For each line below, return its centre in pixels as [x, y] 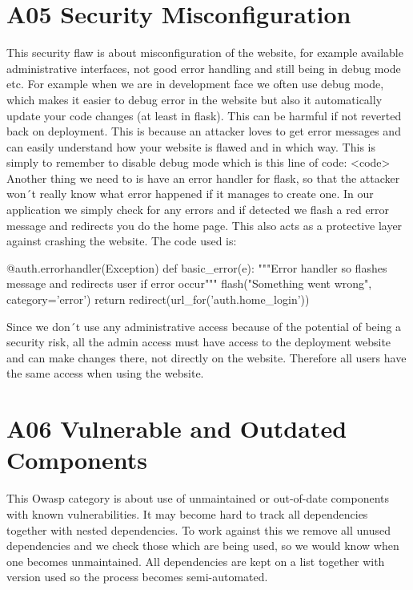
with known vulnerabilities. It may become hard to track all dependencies [187, 513]
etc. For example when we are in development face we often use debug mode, [195, 84]
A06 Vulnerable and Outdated [177, 428]
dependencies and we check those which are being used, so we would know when [203, 546]
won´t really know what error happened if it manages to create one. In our [190, 194]
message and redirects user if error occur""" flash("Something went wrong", [189, 283]
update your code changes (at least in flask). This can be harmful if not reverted [204, 115]
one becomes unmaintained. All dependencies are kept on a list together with [196, 561]
